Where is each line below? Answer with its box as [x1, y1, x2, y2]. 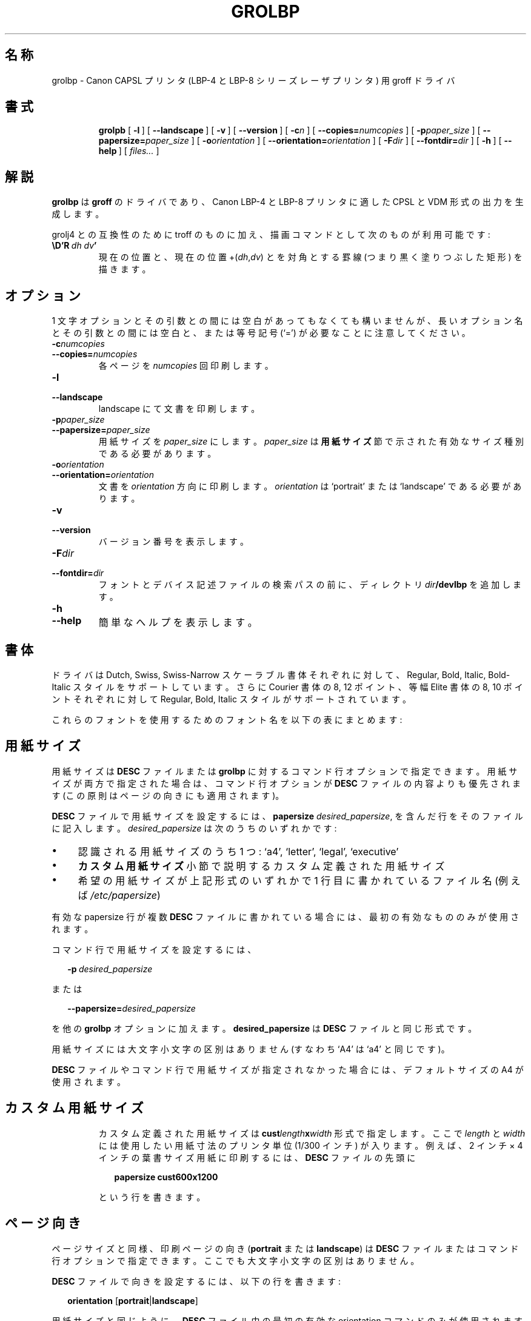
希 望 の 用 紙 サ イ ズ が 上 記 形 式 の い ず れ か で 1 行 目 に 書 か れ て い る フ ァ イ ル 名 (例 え [78, 874, 521, 887]
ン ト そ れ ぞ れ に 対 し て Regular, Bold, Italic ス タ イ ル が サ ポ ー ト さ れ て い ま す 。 [52, 693, 411, 704]
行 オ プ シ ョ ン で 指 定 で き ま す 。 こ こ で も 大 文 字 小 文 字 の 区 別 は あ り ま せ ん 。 [52, 1255, 419, 1266]
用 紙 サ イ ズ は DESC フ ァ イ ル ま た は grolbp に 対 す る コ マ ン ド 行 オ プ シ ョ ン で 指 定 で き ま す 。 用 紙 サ [52, 765, 518, 776]
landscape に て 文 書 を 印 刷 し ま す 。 [98, 403, 260, 414]
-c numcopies [52, 338, 105, 349]
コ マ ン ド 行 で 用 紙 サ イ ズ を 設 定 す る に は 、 [52, 944, 256, 955]
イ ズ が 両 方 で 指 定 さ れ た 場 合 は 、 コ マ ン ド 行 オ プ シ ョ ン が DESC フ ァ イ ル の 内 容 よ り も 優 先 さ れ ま [52, 778, 521, 788]
